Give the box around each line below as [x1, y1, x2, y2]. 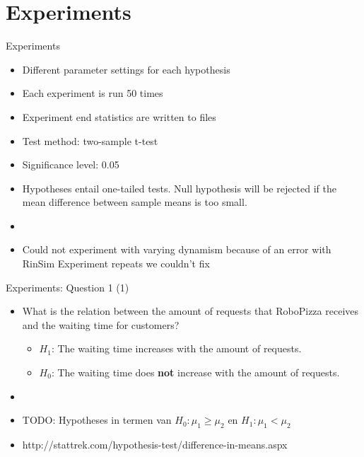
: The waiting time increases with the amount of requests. [51, 341, 302, 356]
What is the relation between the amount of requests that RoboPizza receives [22, 303, 359, 318]
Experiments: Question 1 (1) [6, 279, 129, 294]
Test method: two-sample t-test [22, 133, 158, 148]
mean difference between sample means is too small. [22, 195, 247, 209]
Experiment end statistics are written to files [22, 109, 216, 124]
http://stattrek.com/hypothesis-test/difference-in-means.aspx [22, 437, 288, 452]
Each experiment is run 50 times [22, 86, 163, 100]
